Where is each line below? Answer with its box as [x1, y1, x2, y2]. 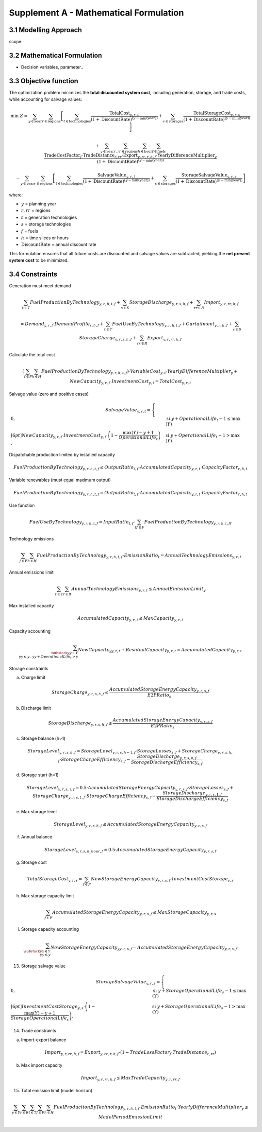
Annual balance [21, 834, 52, 840]
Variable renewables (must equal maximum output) [9, 477, 111, 483]
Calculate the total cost [9, 351, 55, 357]
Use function [9, 503, 35, 508]
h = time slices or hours [21, 235, 69, 241]
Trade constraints [21, 1028, 57, 1034]
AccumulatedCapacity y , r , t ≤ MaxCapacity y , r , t [77, 615, 184, 622]
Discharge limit [21, 705, 51, 711]
